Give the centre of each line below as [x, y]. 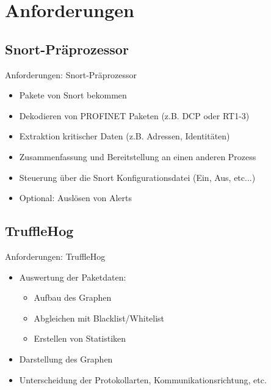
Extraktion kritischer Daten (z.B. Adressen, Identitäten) [125, 136]
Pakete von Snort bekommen [73, 95]
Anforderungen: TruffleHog [55, 256]
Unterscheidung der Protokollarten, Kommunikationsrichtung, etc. [143, 379]
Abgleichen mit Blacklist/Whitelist [99, 318]
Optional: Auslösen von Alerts [76, 198]
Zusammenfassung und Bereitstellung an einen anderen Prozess [138, 156]
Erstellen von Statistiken [80, 338]
